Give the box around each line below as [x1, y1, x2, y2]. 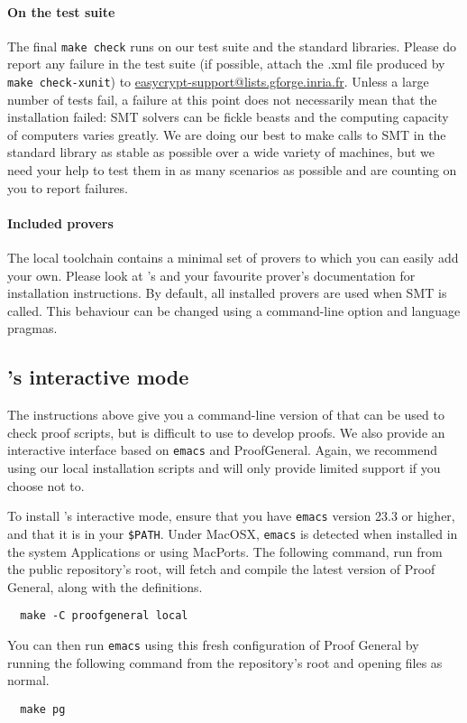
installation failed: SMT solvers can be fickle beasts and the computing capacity [7, 107, 449, 126]
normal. [7, 671, 50, 690]
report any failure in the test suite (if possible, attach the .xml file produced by [7, 54, 445, 73]
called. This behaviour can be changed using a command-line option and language [7, 301, 461, 320]
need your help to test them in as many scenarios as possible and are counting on [7, 161, 457, 180]
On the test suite [7, 2, 115, 21]
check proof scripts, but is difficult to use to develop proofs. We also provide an [7, 422, 445, 441]
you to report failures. [7, 178, 128, 197]
